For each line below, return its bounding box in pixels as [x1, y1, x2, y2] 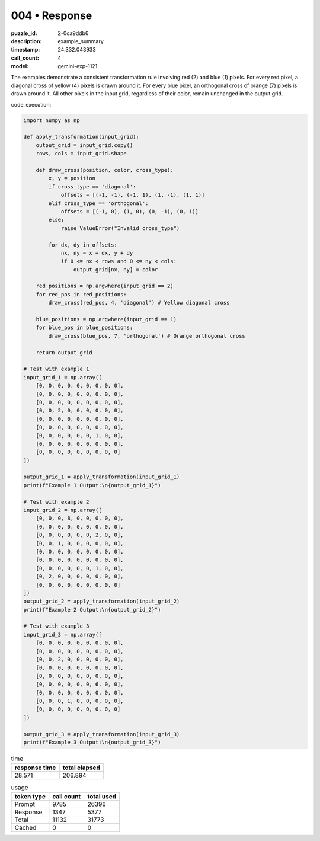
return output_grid [36, 349, 93, 356]
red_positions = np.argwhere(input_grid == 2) [36, 283, 174, 290]
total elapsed [62, 763, 100, 772]
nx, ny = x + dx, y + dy [60, 250, 133, 256]
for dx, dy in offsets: [48, 241, 118, 248]
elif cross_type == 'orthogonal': [48, 200, 149, 207]
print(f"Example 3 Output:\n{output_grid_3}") [23, 738, 161, 746]
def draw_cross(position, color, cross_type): [36, 167, 174, 173]
